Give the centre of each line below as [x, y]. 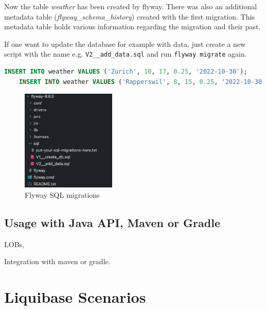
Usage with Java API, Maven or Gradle [112, 222]
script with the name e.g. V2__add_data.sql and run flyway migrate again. [126, 54]
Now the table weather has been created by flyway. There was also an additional [131, 6]
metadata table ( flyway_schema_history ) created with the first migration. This [129, 16]
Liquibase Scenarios [75, 297]
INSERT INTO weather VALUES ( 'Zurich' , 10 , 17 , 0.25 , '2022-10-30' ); [126, 72]
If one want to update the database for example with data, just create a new [125, 44]
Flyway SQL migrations [62, 194]
